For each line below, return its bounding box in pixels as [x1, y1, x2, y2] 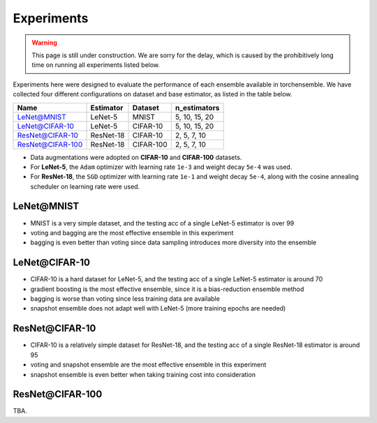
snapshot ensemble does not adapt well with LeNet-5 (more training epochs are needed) [30, 304, 286, 313]
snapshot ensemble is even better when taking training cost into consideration [30, 370, 256, 378]
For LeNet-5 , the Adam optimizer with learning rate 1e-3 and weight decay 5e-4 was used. [30, 163, 293, 171]
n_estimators [175, 103, 220, 112]
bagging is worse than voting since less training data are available [30, 295, 220, 303]
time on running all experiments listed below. [31, 61, 161, 69]
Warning [31, 38, 57, 47]
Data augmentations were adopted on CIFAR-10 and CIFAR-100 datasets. [30, 153, 242, 161]
